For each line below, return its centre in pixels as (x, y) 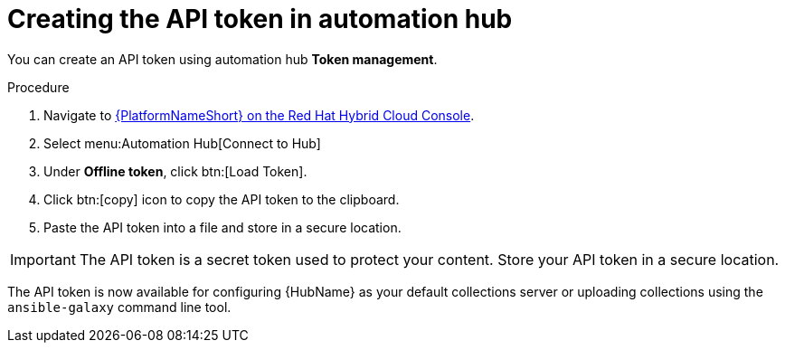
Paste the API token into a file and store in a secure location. (222, 227)
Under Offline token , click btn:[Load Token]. (175, 171)
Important (43, 259)
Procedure (38, 87)
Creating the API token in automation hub (260, 19)
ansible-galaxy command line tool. (119, 307)
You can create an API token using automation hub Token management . (222, 59)
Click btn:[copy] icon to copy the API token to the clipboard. (222, 199)
